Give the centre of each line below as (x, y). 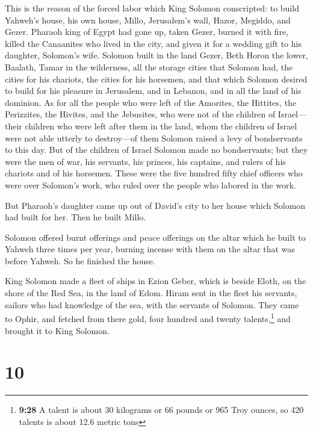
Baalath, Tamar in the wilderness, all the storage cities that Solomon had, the (149, 67)
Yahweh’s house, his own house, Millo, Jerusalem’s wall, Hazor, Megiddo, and (148, 20)
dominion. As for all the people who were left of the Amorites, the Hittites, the (151, 102)
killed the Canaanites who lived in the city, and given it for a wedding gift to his (153, 43)
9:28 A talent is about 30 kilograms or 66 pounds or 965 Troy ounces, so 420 (161, 410)
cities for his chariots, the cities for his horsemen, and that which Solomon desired (156, 79)
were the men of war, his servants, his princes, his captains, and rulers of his (145, 161)
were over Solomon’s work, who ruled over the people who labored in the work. (150, 184)
